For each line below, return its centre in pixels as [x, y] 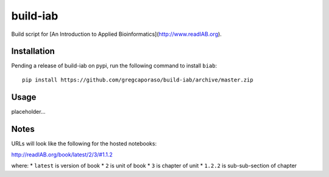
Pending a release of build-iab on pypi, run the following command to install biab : [114, 66]
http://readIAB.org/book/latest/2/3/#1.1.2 [62, 154]
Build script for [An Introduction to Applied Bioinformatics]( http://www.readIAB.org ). [116, 34]
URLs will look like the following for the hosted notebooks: [84, 144]
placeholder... [28, 111]
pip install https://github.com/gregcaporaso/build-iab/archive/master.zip [138, 80]
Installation [33, 51]
